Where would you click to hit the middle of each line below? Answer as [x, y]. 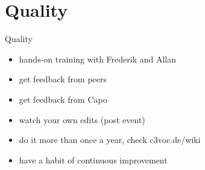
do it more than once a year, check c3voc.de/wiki [110, 140]
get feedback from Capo [63, 99]
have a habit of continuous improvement [93, 159]
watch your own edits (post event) [82, 119]
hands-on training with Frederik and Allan [98, 59]
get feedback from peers [63, 79]
